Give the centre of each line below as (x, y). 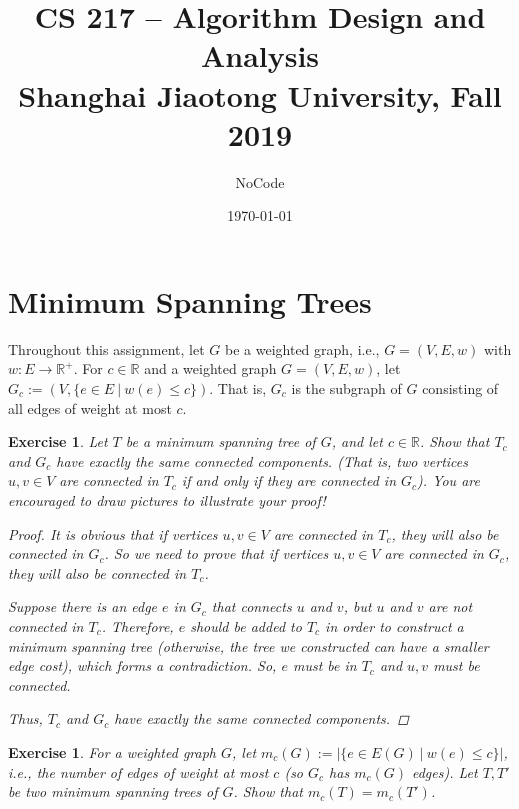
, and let (357, 441)
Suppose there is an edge (83, 606)
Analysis (260, 55)
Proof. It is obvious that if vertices (113, 533)
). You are (448, 480)
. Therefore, (137, 625)
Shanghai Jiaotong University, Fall (260, 94)
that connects (251, 606)
